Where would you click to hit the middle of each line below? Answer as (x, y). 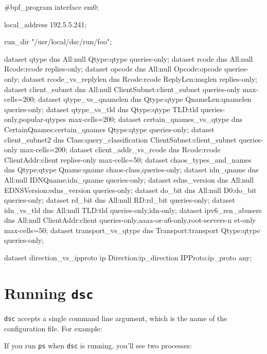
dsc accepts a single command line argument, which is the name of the (116, 318)
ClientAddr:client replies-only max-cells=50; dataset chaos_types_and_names (128, 159)
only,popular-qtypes (35, 119)
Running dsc (49, 293)
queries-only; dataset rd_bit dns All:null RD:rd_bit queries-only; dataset (120, 200)
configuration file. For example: (53, 328)
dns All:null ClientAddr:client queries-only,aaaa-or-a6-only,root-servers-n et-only (130, 220)
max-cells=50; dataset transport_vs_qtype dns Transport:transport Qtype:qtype (132, 230)
